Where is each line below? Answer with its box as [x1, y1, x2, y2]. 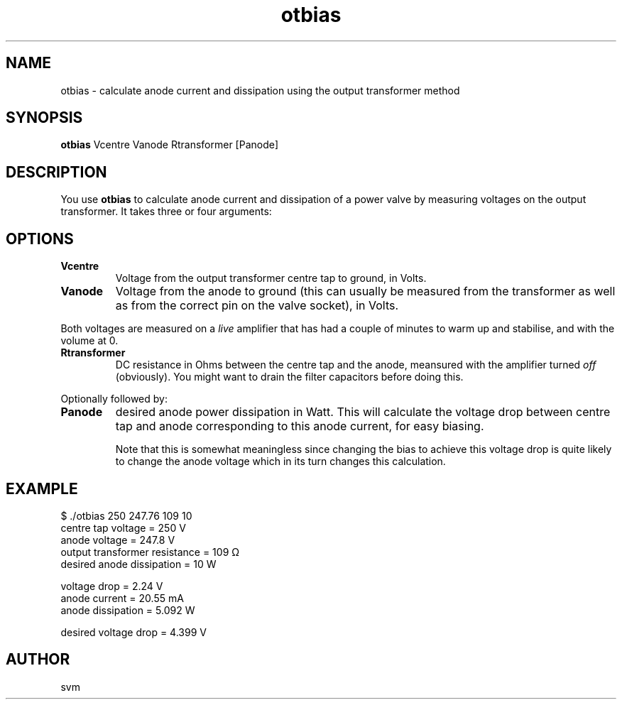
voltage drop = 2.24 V [60, 579, 163, 592]
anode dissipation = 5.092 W [60, 603, 195, 616]
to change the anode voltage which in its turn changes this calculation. [115, 455, 446, 468]
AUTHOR [6, 650, 70, 669]
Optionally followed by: [60, 393, 168, 405]
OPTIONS [6, 229, 74, 248]
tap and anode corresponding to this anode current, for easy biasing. [115, 419, 484, 434]
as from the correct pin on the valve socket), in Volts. [115, 298, 399, 313]
